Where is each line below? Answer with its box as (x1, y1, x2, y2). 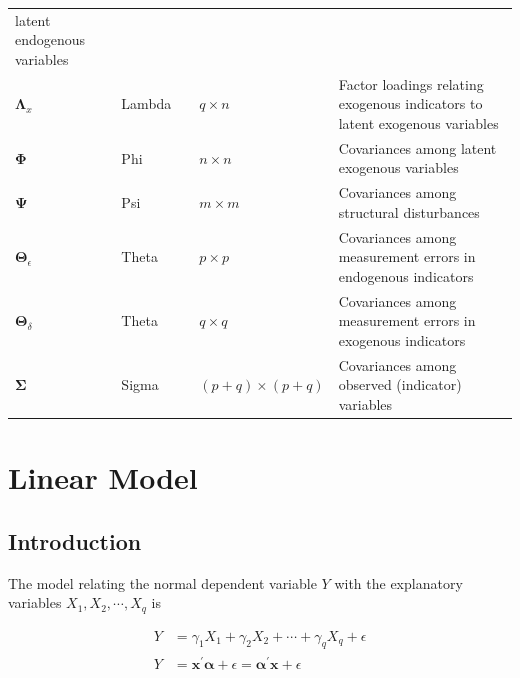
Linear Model (8, 457, 198, 498)
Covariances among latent (338, 137, 497, 158)
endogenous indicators (338, 265, 474, 286)
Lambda (121, 93, 172, 114)
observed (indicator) (338, 374, 462, 395)
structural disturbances (338, 201, 480, 222)
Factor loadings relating (338, 73, 484, 94)
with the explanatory (334, 572, 463, 593)
